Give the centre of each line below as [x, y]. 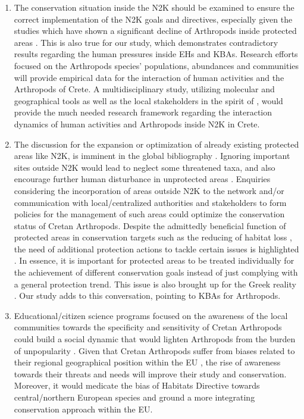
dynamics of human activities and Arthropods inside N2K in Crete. [137, 123]
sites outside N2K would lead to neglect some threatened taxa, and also [145, 167]
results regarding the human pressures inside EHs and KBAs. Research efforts [156, 54]
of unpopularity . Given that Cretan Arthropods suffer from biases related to [154, 350]
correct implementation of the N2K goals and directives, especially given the [153, 19]
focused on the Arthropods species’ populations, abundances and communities [156, 65]
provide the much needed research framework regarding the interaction [143, 112]
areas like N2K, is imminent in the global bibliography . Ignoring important [152, 156]
